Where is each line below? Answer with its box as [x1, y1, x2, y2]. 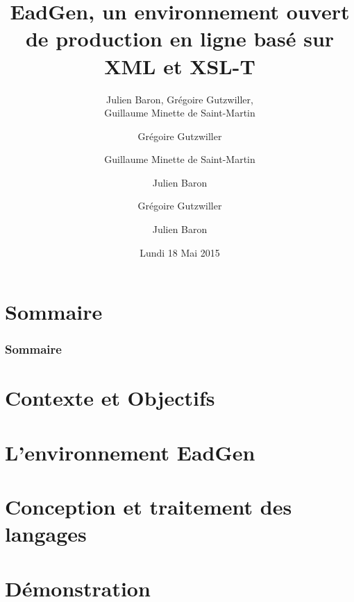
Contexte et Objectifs [5, 384, 215, 412]
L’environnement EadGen [5, 438, 255, 466]
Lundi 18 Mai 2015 [140, 245, 220, 259]
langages [5, 519, 87, 548]
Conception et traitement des [5, 492, 292, 521]
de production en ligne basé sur [25, 24, 335, 53]
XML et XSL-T [104, 51, 255, 80]
